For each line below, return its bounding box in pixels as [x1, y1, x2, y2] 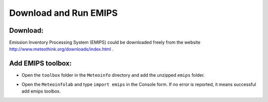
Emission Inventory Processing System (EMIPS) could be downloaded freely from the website [9, 40, 201, 46]
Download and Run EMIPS [9, 7, 118, 18]
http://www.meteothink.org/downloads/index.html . [9, 46, 114, 52]
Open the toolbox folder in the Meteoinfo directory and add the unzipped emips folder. [21, 72, 205, 78]
